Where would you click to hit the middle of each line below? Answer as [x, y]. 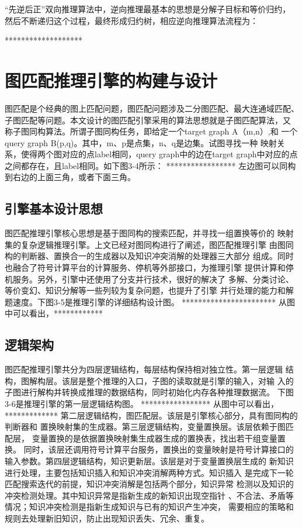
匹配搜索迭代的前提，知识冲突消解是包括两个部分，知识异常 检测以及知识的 [149, 484]
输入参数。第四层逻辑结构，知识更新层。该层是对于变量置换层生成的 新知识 [149, 460]
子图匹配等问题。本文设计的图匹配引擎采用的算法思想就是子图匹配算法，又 [148, 120]
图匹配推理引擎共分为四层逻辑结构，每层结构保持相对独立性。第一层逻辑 [144, 369]
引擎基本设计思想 [54, 208]
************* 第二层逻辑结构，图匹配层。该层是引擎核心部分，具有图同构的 [151, 415]
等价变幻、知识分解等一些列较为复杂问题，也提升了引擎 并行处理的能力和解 [149, 290]
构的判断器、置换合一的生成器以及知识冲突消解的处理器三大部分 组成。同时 [149, 256]
